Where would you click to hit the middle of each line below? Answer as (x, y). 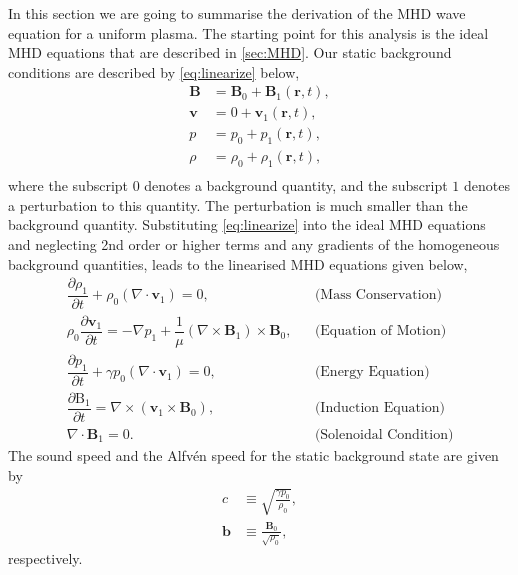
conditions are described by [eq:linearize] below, (154, 71)
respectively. (45, 557)
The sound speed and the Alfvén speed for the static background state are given (253, 455)
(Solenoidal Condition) (384, 435)
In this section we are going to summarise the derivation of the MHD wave (237, 13)
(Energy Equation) (372, 372)
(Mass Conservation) (378, 295)
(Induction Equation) (380, 408)
